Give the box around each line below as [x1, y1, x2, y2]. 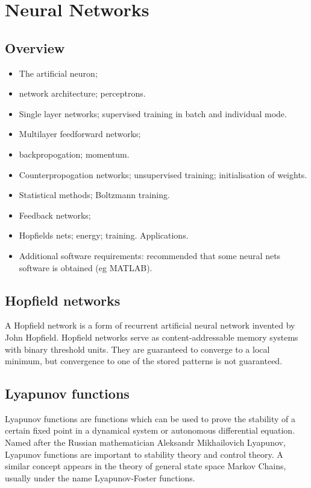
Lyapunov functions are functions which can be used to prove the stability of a [5, 412, 296, 425]
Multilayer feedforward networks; [19, 127, 141, 140]
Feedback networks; [19, 208, 91, 221]
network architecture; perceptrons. [19, 87, 146, 100]
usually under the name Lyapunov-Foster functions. [5, 471, 195, 484]
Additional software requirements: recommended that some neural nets [19, 249, 281, 262]
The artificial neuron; [19, 66, 98, 79]
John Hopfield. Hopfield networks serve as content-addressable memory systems [5, 330, 298, 343]
